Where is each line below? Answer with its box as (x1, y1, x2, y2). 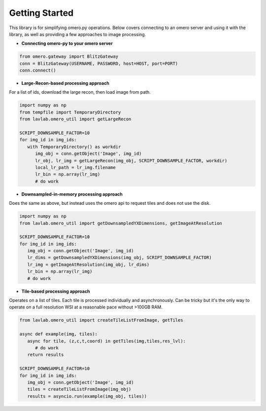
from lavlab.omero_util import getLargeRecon (19, 116, 132, 122)
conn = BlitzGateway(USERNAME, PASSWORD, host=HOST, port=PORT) (19, 61, 178, 66)
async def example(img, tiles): (19, 331, 98, 337)
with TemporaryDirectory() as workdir (27, 144, 121, 149)
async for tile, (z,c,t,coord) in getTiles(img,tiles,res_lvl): (27, 338, 186, 344)
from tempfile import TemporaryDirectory (19, 109, 121, 115)
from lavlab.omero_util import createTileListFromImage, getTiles (19, 317, 183, 323)
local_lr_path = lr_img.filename (35, 164, 116, 170)
